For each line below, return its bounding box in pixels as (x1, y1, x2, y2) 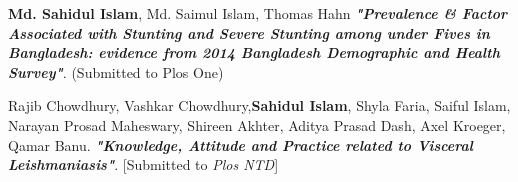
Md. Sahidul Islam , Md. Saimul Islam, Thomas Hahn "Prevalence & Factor (8, 3, 508, 23)
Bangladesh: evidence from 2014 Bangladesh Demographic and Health (8, 42, 500, 63)
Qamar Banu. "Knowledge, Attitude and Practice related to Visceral (8, 134, 473, 155)
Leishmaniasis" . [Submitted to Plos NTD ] (8, 154, 279, 175)
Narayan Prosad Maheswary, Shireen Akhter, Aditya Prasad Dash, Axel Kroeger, (8, 114, 506, 135)
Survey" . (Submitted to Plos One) (8, 61, 224, 82)
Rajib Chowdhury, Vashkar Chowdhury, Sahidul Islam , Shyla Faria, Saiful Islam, (8, 95, 511, 116)
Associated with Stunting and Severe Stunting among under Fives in (8, 22, 490, 43)
